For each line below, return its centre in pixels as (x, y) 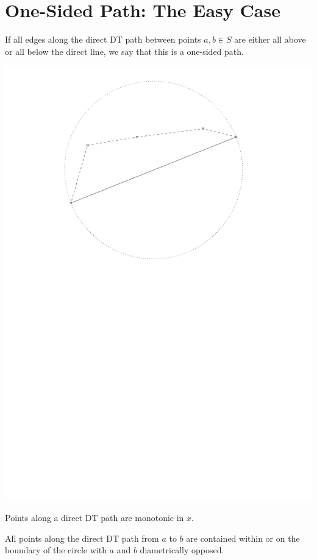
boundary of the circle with (56, 550)
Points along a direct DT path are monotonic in (94, 518)
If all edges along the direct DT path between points (103, 39)
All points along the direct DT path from (82, 538)
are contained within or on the (243, 538)
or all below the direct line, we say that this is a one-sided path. (124, 51)
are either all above (270, 39)
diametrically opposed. (182, 550)
